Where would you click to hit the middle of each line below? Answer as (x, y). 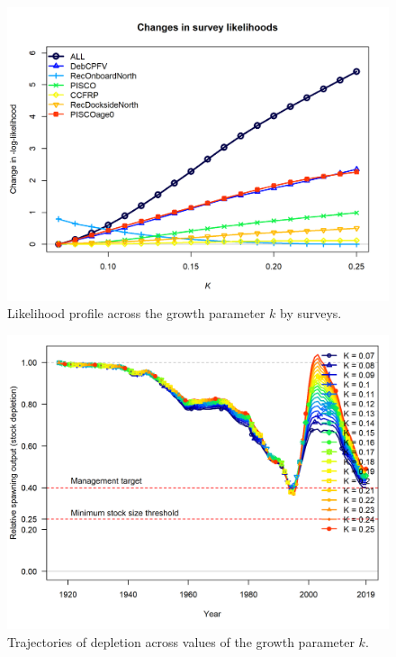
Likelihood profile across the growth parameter (136, 313)
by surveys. (311, 313)
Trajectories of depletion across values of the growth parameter (181, 641)
